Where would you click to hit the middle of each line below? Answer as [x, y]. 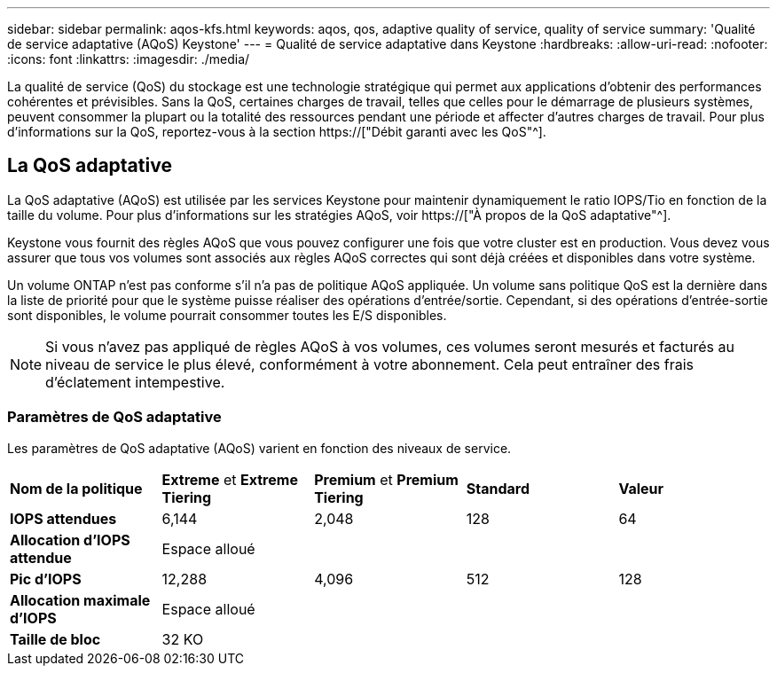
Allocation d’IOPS [70, 540]
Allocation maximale [80, 600]
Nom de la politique [76, 488]
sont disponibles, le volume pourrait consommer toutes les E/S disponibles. [227, 315]
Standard [498, 488]
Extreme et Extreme [230, 479]
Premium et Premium [386, 479]
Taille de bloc [55, 639]
